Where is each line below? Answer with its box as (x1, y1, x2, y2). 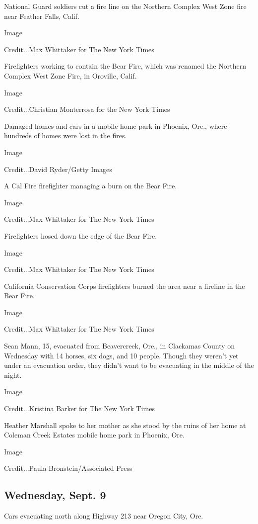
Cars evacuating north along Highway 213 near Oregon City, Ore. (4, 511, 203, 521)
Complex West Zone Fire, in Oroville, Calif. (4, 70, 137, 81)
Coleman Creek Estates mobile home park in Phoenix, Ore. (4, 430, 185, 440)
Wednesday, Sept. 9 (4, 487, 106, 503)
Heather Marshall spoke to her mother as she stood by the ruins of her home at (4, 420, 246, 430)
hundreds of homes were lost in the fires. (4, 130, 127, 141)
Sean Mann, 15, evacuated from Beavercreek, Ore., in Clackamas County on (4, 341, 235, 351)
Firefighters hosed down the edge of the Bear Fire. (4, 230, 157, 241)
